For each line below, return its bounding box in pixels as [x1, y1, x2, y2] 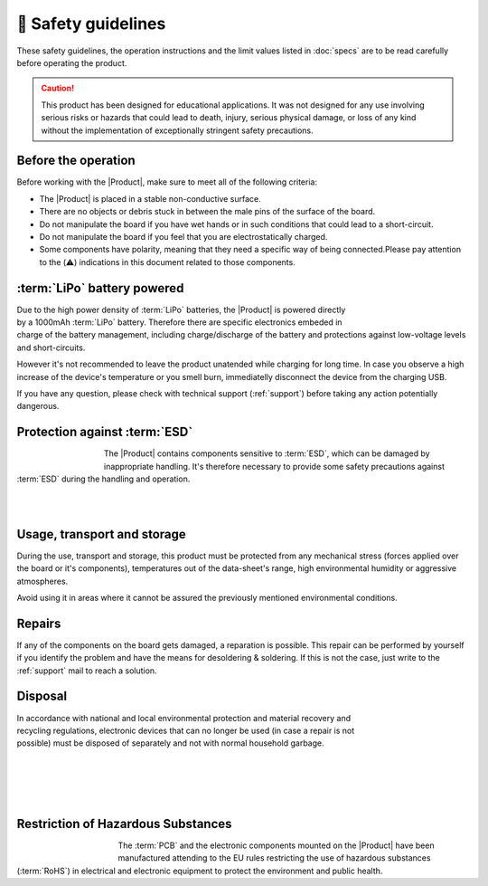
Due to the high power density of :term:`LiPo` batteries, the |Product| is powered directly [16, 304, 346, 315]
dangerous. [16, 401, 60, 412]
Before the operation [16, 153, 136, 168]
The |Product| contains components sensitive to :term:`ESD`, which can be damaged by [104, 448, 430, 459]
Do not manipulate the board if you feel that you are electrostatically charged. [39, 231, 328, 242]
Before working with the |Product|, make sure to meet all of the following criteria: [16, 176, 318, 187]
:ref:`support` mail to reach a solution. [16, 665, 157, 676]
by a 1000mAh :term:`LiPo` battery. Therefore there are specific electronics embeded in [16, 317, 343, 328]
